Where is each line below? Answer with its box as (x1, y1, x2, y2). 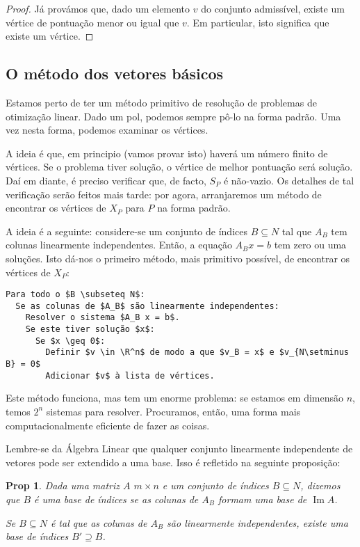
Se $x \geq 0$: (35, 335, 106, 346)
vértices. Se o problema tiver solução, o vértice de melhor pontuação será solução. (6, 159, 353, 174)
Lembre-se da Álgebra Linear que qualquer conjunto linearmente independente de (6, 441, 353, 456)
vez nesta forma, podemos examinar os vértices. (6, 122, 208, 137)
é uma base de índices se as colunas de (34, 491, 199, 506)
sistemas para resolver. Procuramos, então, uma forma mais (46, 404, 301, 418)
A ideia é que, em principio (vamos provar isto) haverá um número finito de (6, 145, 328, 160)
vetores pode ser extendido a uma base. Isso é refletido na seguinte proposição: (6, 454, 341, 469)
